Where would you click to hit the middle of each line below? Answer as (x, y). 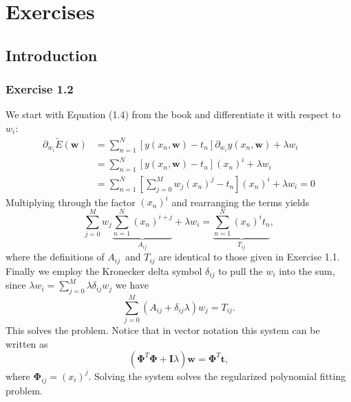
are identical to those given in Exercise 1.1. (249, 257)
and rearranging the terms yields (241, 202)
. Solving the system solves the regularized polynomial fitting (217, 376)
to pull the (241, 270)
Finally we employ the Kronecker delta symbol (104, 270)
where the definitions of (55, 257)
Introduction (52, 55)
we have (132, 285)
